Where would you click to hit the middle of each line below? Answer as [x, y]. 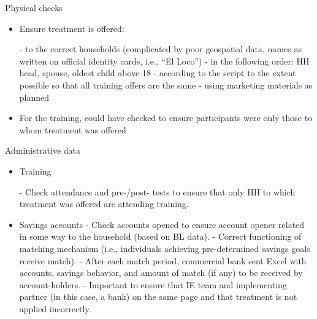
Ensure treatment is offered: [72, 28]
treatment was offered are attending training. [104, 204]
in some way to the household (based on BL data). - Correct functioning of [160, 236]
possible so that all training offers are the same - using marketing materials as [166, 85]
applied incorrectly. [55, 308]
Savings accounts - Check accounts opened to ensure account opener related [162, 224]
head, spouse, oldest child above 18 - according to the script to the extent [158, 73]
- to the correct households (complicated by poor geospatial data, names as [160, 49]
